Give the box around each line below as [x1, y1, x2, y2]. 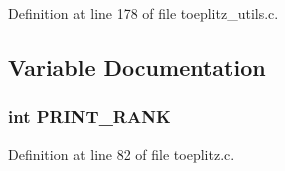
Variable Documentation [8, 51, 266, 82]
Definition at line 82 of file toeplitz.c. [8, 143, 235, 164]
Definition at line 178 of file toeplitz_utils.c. [8, 3, 279, 23]
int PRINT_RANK [8, 104, 171, 129]
